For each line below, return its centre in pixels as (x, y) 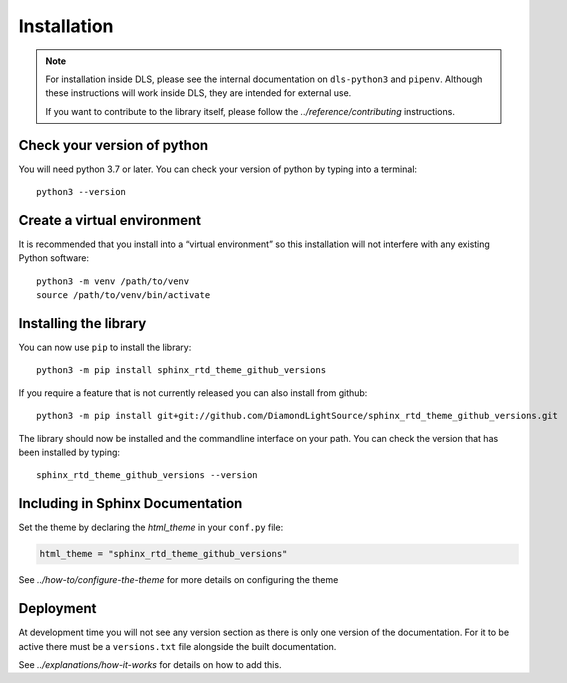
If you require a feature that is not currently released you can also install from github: (193, 392)
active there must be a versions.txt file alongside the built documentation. (177, 646)
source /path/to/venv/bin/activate (123, 295)
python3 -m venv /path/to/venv (113, 281)
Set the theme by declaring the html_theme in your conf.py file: (151, 527)
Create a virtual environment (110, 220)
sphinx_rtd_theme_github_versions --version (147, 475)
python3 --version (81, 192)
